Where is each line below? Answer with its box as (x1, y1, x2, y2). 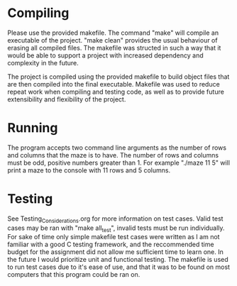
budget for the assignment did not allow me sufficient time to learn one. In (7, 248, 224, 256)
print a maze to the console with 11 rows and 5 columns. (7, 165, 171, 175)
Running (7, 120, 58, 136)
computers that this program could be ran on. (7, 270, 140, 279)
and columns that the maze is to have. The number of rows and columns (7, 150, 219, 159)
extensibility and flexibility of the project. (7, 94, 126, 104)
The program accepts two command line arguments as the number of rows (7, 143, 227, 152)
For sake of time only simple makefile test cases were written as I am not (7, 233, 220, 241)
